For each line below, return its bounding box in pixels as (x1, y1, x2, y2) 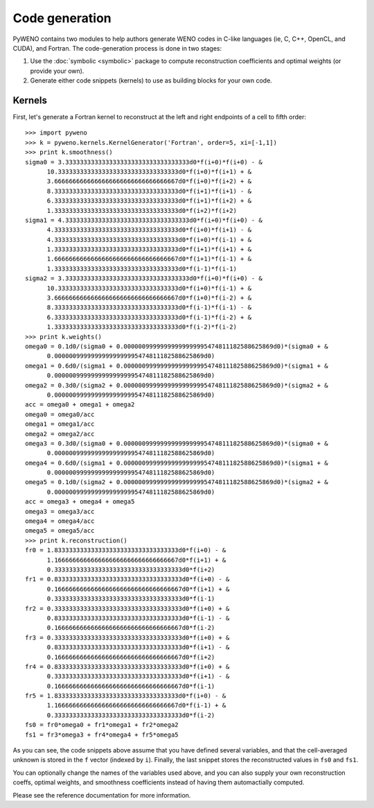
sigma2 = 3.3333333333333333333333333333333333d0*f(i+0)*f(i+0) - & (25, 275, 262, 282)
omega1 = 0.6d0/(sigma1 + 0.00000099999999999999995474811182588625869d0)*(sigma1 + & (25, 361, 328, 370)
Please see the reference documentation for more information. (12, 791, 191, 799)
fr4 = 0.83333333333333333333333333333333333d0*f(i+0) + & (25, 662, 230, 671)
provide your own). (30, 67, 84, 75)
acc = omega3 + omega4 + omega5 (25, 498, 135, 506)
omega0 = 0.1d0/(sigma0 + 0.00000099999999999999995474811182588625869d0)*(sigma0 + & (25, 343, 328, 350)
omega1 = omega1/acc (25, 420, 95, 428)
